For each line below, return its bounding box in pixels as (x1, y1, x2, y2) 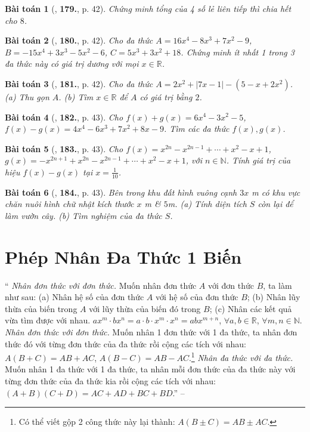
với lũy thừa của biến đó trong (89, 302, 201, 314)
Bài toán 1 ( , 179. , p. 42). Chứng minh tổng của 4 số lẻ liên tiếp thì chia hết (5, 2, 292, 14)
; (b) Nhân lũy (247, 291, 300, 303)
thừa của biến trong (5, 302, 77, 314)
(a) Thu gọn (5, 90, 49, 103)
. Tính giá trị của (226, 154, 291, 166)
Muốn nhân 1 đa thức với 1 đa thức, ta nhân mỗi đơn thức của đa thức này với (5, 363, 296, 375)
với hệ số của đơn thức (155, 291, 238, 303)
